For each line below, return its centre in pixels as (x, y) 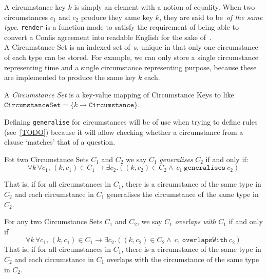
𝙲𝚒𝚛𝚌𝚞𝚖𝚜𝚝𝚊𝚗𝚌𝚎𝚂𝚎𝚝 (33, 105)
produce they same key (117, 17)
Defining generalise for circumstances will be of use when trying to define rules (131, 122)
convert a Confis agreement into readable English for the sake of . (108, 37)
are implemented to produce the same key (70, 77)
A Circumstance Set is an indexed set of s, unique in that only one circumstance (131, 47)
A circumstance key (35, 7)
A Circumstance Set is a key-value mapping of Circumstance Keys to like (119, 94)
